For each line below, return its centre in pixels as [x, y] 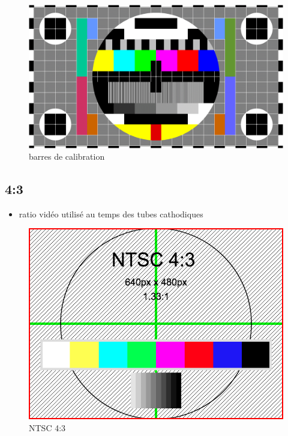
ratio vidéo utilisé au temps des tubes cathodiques [111, 213]
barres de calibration [67, 156]
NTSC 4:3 [47, 428]
